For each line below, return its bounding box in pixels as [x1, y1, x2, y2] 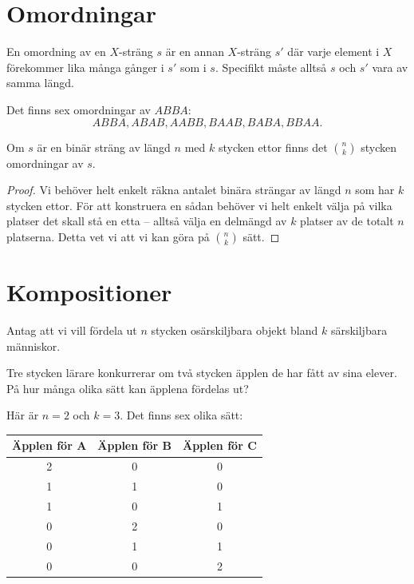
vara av [372, 58, 408, 75]
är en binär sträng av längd [37, 138, 171, 155]
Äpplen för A [12, 437, 87, 454]
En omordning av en [6, 43, 106, 60]
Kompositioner [6, 276, 172, 308]
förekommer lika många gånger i [6, 58, 164, 75]
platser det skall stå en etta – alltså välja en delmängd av [6, 213, 287, 229]
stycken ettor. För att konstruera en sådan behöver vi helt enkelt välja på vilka [6, 197, 392, 213]
